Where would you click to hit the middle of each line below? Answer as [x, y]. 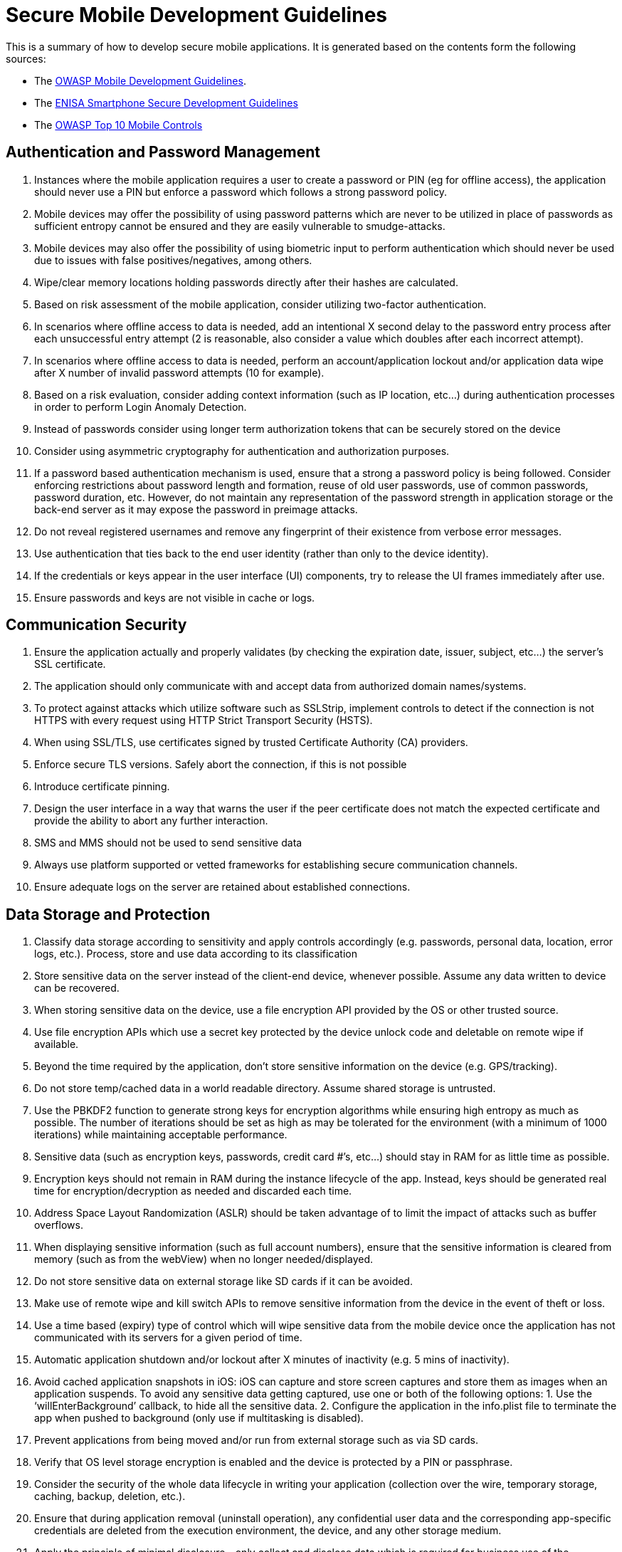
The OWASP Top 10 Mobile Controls [118, 125]
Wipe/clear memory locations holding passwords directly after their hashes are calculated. [246, 282]
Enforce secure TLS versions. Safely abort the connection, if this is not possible [221, 765]
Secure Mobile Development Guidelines [196, 15]
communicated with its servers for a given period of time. [168, 1338]
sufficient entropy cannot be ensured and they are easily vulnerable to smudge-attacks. [240, 226]
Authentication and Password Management [163, 152]
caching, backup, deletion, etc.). [110, 1496]
